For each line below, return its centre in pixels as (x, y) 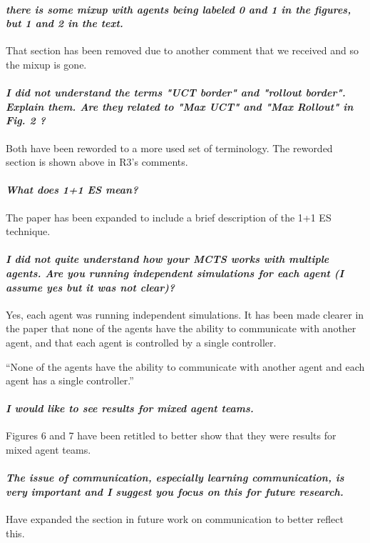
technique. (28, 231)
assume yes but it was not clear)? (91, 287)
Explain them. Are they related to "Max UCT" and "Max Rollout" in (180, 106)
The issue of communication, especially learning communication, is (175, 478)
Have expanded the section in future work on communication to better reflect (175, 519)
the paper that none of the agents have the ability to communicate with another (181, 328)
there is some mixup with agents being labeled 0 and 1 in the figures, (179, 9)
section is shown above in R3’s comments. (97, 162)
